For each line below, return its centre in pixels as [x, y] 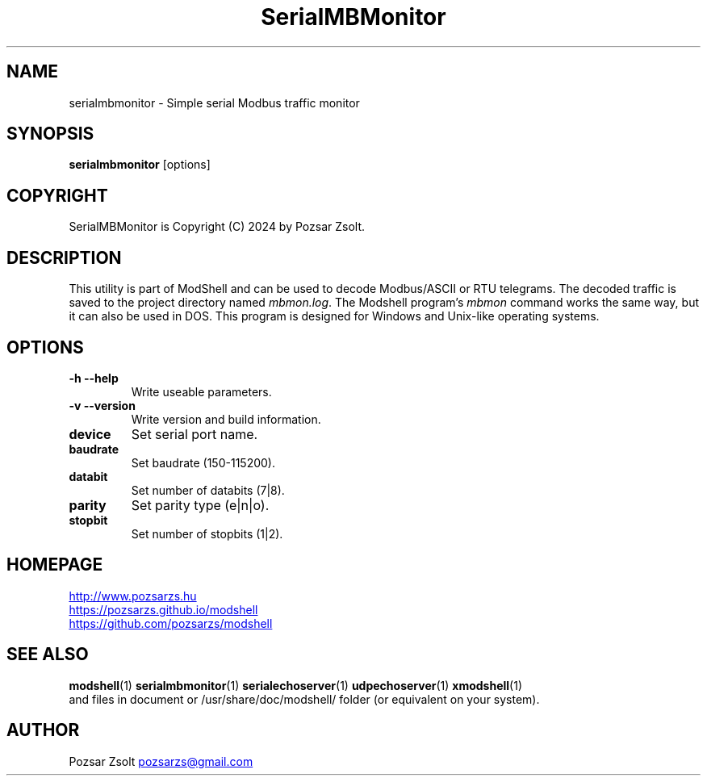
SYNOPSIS [50, 134]
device [90, 434]
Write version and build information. [226, 419]
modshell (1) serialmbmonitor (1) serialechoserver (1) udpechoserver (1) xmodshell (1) [295, 685]
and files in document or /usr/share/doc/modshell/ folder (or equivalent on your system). [304, 699]
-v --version [102, 405]
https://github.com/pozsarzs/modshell [171, 623]
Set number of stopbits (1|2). [207, 533]
